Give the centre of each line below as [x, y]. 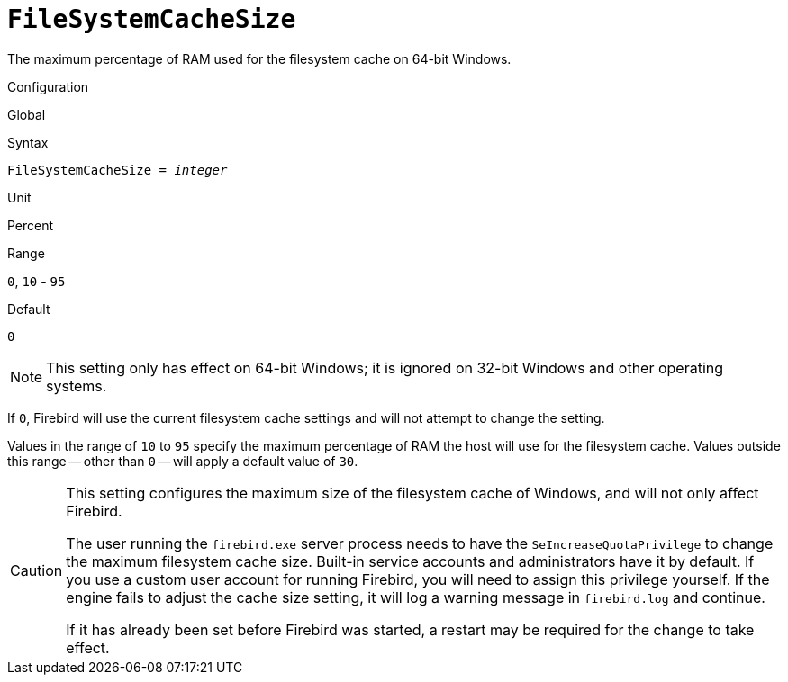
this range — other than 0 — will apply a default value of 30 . [183, 461]
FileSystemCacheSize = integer [118, 170]
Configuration [48, 86]
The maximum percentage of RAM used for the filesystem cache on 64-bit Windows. [259, 58]
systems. [77, 386]
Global [27, 114]
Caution [36, 570]
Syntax [28, 142]
